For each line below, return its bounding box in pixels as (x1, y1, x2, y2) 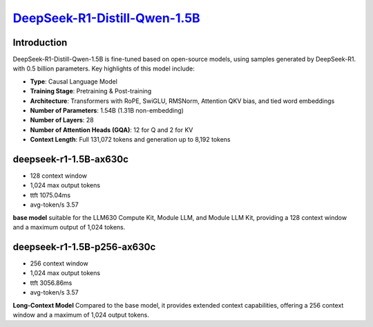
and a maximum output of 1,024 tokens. (12, 223, 126, 232)
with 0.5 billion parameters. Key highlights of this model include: (12, 64, 195, 73)
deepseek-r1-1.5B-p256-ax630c (12, 241, 156, 252)
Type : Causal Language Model (30, 77, 117, 86)
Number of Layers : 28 (30, 116, 94, 124)
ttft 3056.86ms (30, 279, 73, 287)
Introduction (12, 37, 68, 48)
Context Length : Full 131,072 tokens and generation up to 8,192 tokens (30, 136, 231, 144)
